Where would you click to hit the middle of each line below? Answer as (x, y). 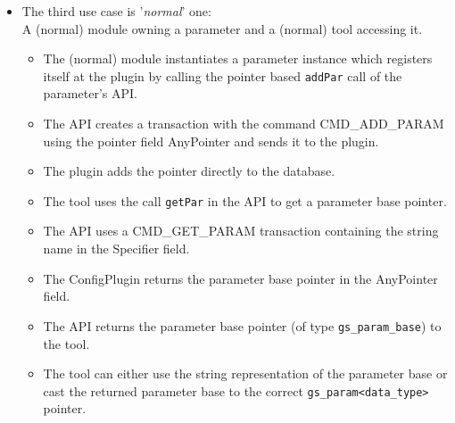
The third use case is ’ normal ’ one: (116, 11)
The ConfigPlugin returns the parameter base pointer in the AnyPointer (240, 278)
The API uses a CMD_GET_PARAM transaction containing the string (241, 231)
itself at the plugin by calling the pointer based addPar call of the (223, 75)
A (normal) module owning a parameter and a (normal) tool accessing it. (222, 28)
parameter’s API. (90, 93)
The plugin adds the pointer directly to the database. (189, 171)
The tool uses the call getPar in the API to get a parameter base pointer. (245, 200)
